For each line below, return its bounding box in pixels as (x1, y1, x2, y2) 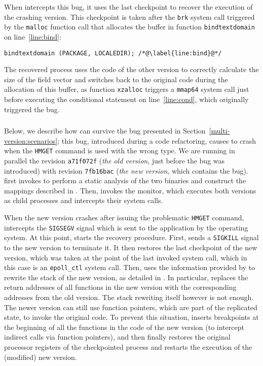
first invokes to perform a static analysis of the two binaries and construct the (4, 175, 246, 186)
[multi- (209, 125, 230, 136)
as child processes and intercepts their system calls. (4, 195, 163, 206)
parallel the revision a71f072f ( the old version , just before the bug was (4, 155, 225, 165)
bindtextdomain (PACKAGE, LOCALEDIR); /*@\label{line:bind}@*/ (4, 49, 222, 57)
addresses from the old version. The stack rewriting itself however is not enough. (4, 292, 254, 303)
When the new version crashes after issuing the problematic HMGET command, (4, 212, 244, 223)
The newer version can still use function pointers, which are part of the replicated (4, 302, 257, 312)
